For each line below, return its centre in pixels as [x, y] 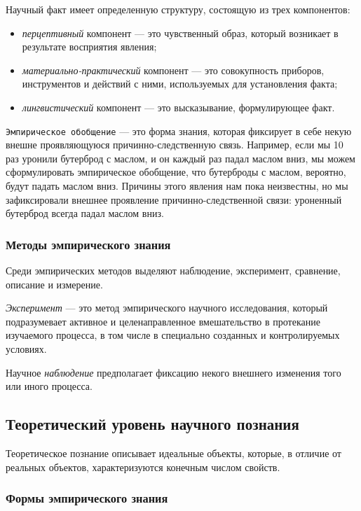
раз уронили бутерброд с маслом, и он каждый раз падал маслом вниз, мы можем [180, 158]
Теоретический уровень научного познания [152, 424]
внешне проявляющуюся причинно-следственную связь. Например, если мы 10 [175, 145]
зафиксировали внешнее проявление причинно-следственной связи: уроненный [174, 199]
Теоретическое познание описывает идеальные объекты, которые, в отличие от [173, 453]
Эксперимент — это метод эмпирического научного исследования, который [167, 308]
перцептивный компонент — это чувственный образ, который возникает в [180, 33]
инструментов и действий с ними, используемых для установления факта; [180, 84]
